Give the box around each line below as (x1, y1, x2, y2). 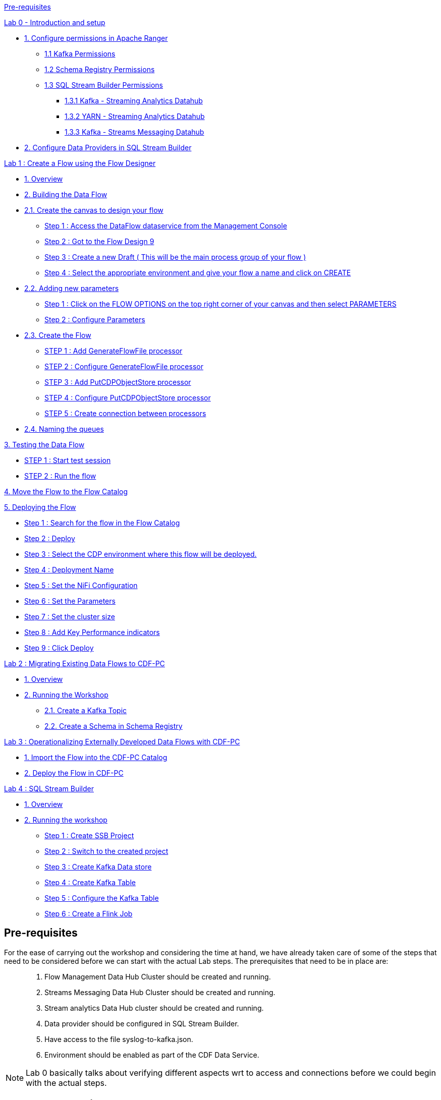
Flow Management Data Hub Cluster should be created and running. (44, 972, 271, 981)
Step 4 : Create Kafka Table (44, 878, 136, 887)
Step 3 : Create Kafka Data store (44, 862, 152, 871)
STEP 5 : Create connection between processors (44, 409, 206, 418)
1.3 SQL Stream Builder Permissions (44, 81, 163, 89)
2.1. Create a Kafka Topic (44, 706, 127, 715)
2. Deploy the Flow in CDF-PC (24, 769, 124, 777)
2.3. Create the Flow (24, 331, 91, 339)
